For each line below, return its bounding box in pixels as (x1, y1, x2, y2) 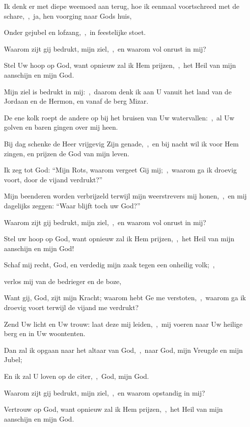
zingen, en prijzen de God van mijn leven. (4, 148, 130, 158)
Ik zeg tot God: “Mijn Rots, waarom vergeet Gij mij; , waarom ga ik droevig (4, 165, 237, 175)
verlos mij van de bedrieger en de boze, (4, 276, 121, 286)
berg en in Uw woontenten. (4, 328, 85, 339)
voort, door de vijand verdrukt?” (4, 174, 103, 184)
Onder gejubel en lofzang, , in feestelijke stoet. (4, 27, 146, 37)
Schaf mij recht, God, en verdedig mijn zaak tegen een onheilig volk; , (4, 259, 215, 270)
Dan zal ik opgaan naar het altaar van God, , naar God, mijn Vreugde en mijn (4, 344, 243, 355)
